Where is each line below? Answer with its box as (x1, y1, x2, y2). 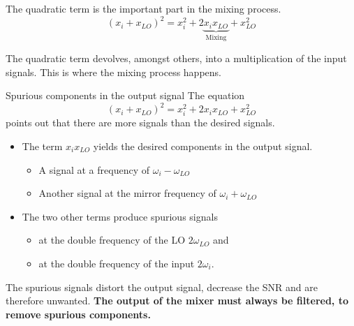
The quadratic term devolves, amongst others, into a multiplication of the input (6, 50, 347, 65)
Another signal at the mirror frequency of (38, 186, 216, 200)
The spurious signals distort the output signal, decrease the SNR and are (6, 279, 318, 294)
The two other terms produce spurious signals (22, 209, 218, 223)
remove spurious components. (6, 306, 151, 321)
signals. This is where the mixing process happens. (6, 64, 221, 79)
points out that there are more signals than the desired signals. (6, 115, 275, 130)
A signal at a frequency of (38, 162, 149, 177)
